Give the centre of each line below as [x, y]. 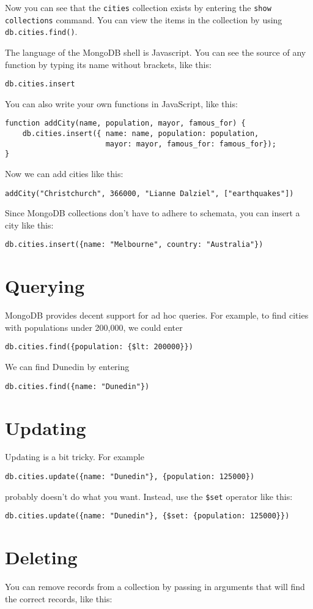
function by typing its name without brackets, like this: [108, 64]
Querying [45, 286]
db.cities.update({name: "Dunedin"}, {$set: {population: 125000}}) [147, 516]
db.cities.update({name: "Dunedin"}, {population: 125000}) [130, 477]
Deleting [41, 557]
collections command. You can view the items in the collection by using [144, 19]
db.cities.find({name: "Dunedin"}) [77, 386]
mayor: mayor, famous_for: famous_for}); [191, 144]
